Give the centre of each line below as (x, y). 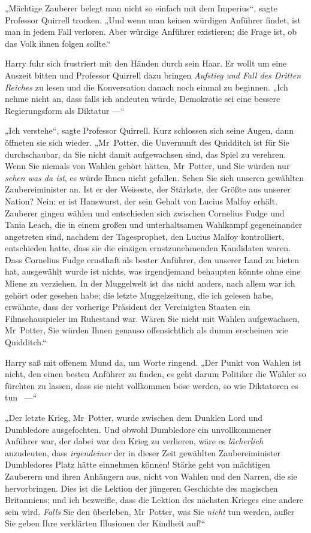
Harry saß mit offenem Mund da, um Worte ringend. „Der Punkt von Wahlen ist (153, 362)
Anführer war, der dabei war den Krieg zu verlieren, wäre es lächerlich (134, 441)
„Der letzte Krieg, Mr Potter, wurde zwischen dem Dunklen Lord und (134, 417)
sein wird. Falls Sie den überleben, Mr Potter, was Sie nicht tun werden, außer (150, 511)
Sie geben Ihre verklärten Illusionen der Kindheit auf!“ (105, 523)
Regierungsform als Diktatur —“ (65, 110)
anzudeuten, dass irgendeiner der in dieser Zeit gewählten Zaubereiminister (143, 452)
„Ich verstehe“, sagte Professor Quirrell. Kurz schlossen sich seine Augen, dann (150, 130)
